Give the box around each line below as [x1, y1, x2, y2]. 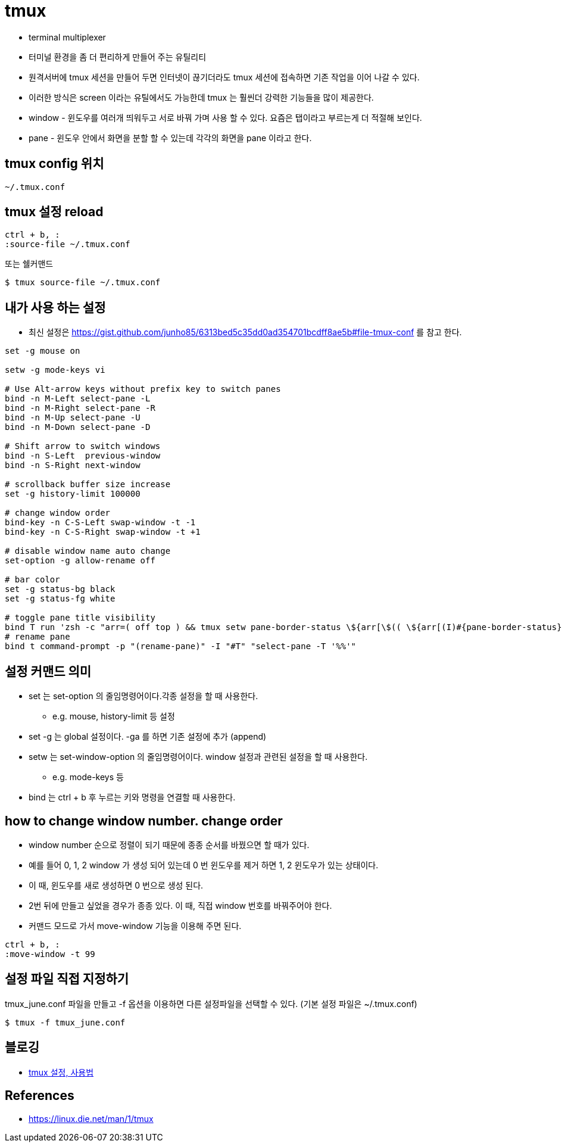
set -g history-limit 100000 [5, 489, 140, 499]
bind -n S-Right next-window [5, 460, 140, 470]
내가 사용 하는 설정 [5, 300, 106, 315]
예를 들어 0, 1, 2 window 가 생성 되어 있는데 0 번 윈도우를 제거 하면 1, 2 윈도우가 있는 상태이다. [29, 859, 379, 870]
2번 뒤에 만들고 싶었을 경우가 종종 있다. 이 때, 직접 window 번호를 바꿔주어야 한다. [29, 900, 332, 911]
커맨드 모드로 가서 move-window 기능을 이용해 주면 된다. [29, 920, 242, 931]
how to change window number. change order [5, 813, 283, 828]
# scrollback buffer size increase [5, 479, 171, 490]
